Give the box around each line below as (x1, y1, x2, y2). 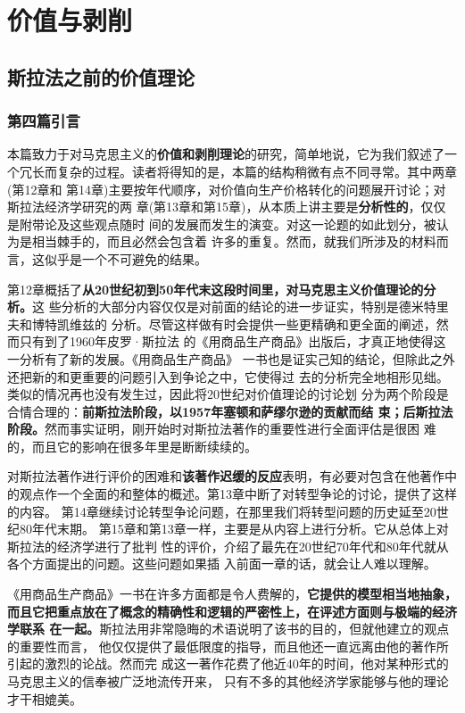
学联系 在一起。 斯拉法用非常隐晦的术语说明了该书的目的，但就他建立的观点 (7, 619, 450, 638)
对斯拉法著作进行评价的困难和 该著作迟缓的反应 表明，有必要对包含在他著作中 (7, 467, 457, 485)
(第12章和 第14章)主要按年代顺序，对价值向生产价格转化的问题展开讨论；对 (7, 179, 446, 198)
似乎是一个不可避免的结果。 (44, 249, 207, 268)
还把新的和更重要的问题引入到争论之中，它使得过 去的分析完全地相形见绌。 (7, 367, 449, 386)
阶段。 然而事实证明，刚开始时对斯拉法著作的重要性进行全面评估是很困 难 (7, 419, 436, 438)
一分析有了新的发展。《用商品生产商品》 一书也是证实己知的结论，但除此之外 (7, 349, 455, 368)
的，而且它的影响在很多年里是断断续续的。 (7, 436, 257, 455)
